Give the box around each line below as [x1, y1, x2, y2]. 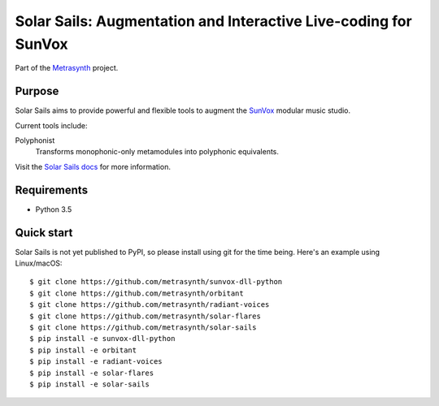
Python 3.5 [35, 204, 72, 214]
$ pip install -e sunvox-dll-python [29, 334, 176, 343]
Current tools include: [15, 120, 89, 130]
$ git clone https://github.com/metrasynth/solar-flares [29, 311, 262, 321]
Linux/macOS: [15, 258, 63, 268]
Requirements [15, 183, 89, 197]
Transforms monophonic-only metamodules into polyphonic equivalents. [35, 147, 280, 157]
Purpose [15, 84, 59, 98]
